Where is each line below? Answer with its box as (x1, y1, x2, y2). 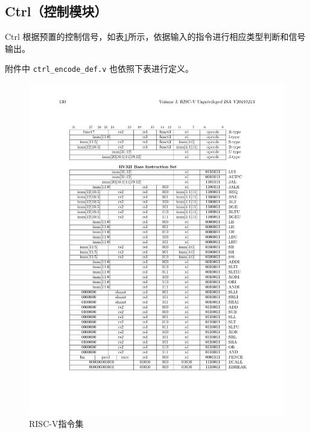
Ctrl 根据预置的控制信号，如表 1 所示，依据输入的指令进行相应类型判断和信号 (5, 30, 306, 43)
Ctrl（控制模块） (5, 2, 107, 21)
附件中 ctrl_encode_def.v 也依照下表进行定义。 (5, 62, 194, 75)
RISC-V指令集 (29, 417, 84, 429)
